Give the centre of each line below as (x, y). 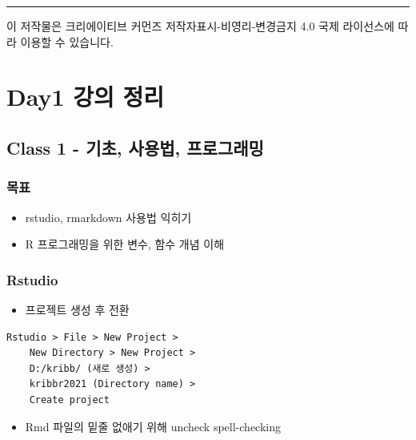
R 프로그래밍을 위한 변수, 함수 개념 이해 (125, 244)
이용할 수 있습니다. (67, 41)
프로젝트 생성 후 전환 (77, 309)
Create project (69, 400)
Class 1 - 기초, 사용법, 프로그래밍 (135, 147)
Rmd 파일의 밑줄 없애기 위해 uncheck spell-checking (153, 426)
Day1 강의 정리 (86, 97)
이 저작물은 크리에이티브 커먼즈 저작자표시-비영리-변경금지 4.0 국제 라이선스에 (200, 26)
